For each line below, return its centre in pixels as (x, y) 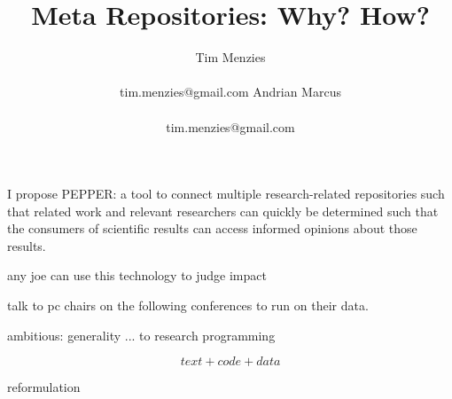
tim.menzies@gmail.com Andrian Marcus (230, 92)
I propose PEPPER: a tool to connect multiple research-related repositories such (226, 194)
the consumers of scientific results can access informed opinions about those (212, 228)
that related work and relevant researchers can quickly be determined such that (223, 211)
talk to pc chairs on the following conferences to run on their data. (188, 305)
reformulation (44, 387)
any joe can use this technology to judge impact (137, 275)
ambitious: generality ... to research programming (141, 335)
